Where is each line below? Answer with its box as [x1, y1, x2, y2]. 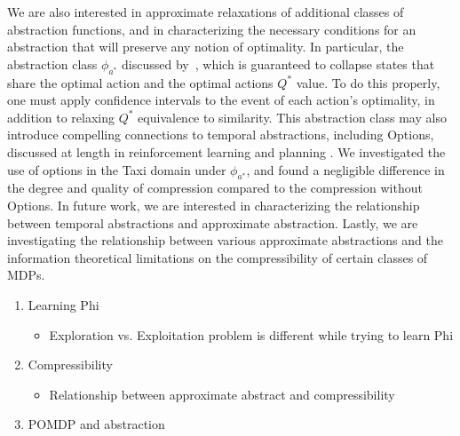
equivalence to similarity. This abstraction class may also [138, 107, 447, 126]
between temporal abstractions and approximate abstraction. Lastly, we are [7, 213, 418, 232]
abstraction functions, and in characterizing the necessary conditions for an [7, 20, 416, 38]
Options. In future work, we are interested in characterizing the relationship [7, 195, 420, 214]
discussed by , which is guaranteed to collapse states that [122, 54, 435, 73]
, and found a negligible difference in [246, 160, 445, 178]
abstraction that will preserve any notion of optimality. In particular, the [7, 37, 404, 56]
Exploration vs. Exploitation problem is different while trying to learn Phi [49, 325, 454, 344]
